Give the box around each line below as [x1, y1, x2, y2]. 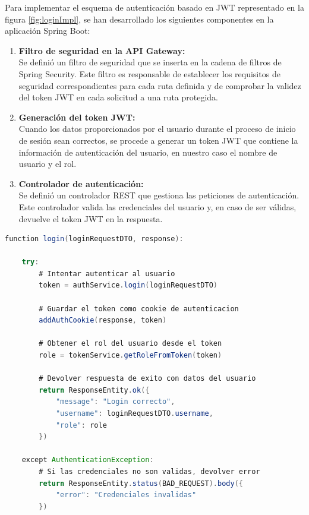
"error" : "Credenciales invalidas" [55, 491, 197, 500]
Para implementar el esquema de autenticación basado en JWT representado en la [5, 1, 304, 13]
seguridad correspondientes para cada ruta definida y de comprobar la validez [18, 79, 301, 91]
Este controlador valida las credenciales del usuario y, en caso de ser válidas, [18, 200, 297, 213]
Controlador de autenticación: [18, 177, 144, 189]
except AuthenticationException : [21, 456, 154, 465]
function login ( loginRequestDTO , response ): [5, 235, 184, 244]
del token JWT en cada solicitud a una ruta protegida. [18, 91, 218, 103]
